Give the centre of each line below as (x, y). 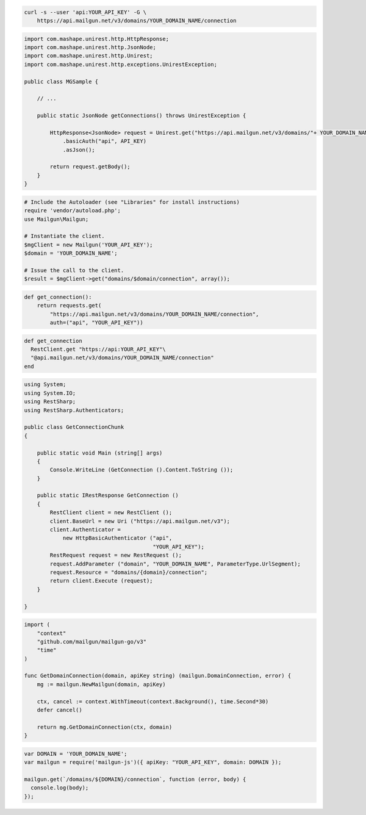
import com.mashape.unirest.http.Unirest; (88, 56)
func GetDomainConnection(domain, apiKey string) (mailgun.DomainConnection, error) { (158, 676)
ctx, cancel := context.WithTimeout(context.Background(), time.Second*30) (153, 701)
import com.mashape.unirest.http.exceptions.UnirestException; (121, 64)
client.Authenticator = (85, 530)
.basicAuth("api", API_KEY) (104, 141)
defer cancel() (59, 710)
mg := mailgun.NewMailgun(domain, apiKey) (101, 684)
